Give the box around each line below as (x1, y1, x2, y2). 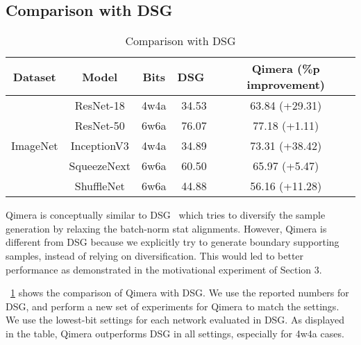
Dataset (12, 68, 56, 85)
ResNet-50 (74, 117, 125, 134)
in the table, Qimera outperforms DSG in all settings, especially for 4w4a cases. (6, 326, 344, 340)
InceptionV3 (70, 137, 129, 154)
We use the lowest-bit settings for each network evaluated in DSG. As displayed (6, 312, 345, 327)
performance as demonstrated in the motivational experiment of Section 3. (6, 262, 322, 276)
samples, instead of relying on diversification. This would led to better (6, 248, 304, 262)
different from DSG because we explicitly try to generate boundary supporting (6, 235, 339, 249)
